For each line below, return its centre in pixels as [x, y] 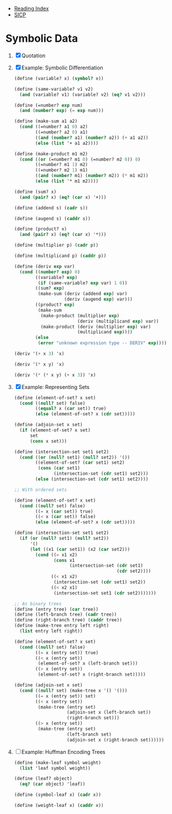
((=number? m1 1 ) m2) [62, 165]
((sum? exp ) [50, 288]
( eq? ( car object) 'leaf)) [53, 784]
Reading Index [31, 9]
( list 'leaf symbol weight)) [55, 768]
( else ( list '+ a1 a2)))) [67, 143]
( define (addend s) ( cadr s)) [51, 208]
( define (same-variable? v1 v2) [53, 89]
